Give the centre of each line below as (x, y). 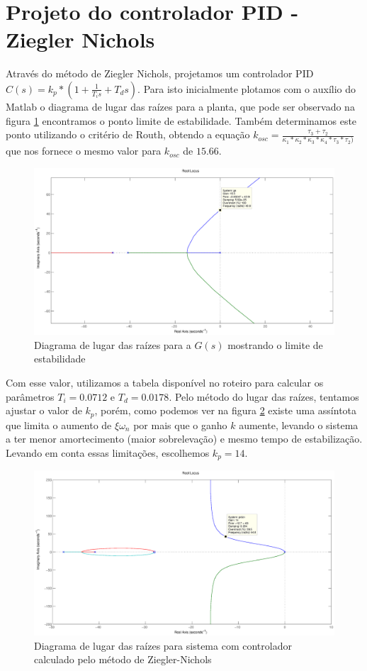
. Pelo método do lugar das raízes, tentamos (264, 396)
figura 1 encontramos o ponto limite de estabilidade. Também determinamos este (181, 120)
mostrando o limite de (275, 344)
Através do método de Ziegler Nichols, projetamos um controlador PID (160, 73)
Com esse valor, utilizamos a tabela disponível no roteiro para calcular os (165, 382)
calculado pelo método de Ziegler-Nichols (123, 659)
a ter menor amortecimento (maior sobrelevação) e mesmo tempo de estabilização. (184, 439)
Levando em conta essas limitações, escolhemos (108, 452)
